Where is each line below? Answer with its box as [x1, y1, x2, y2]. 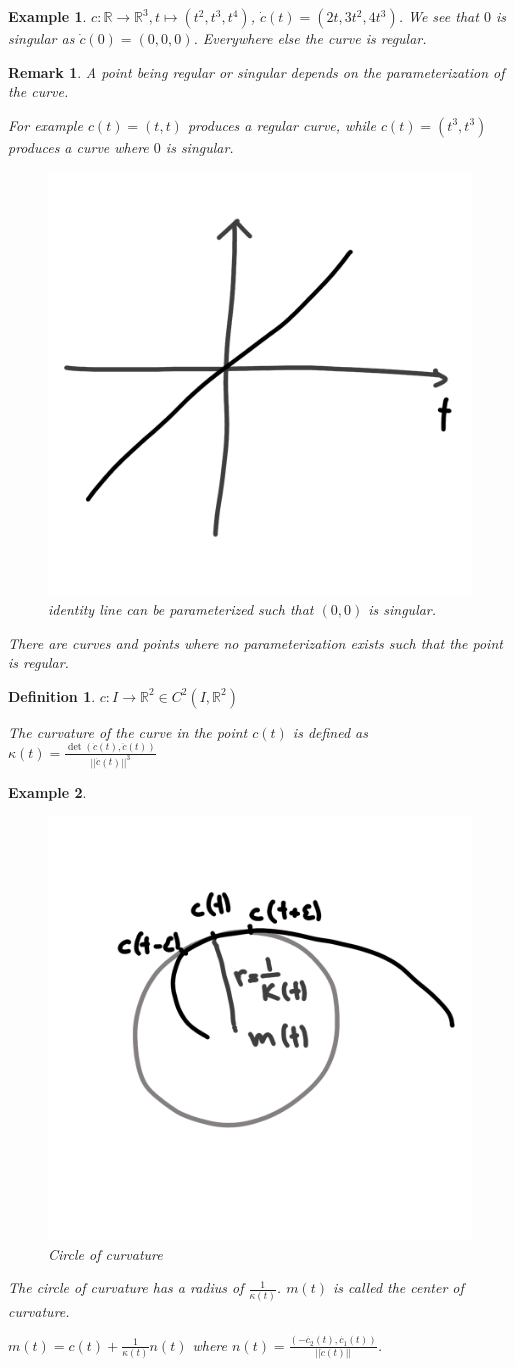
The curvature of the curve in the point [8, 721, 248, 742]
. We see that [398, 6, 479, 26]
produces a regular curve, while [187, 114, 376, 135]
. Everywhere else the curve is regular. [193, 28, 427, 48]
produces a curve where [8, 136, 149, 157]
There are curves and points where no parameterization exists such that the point [8, 632, 503, 653]
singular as [8, 28, 75, 48]
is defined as [292, 721, 368, 742]
